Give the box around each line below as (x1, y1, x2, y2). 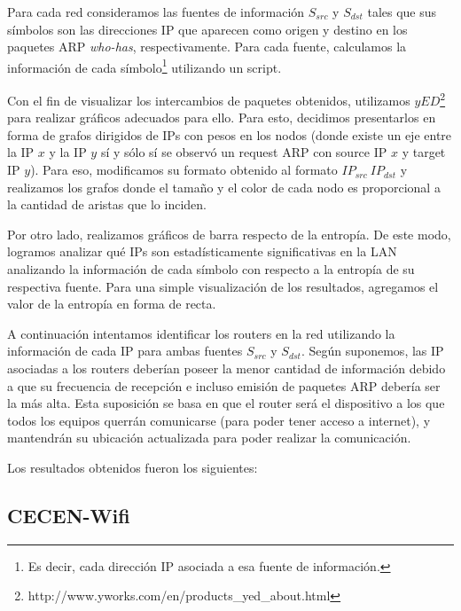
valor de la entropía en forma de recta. (7, 294, 216, 313)
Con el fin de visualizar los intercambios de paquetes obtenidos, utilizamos (7, 90, 410, 109)
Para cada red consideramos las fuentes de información (7, 3, 305, 20)
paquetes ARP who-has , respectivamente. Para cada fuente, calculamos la (7, 37, 407, 56)
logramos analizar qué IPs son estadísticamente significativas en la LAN (7, 242, 397, 261)
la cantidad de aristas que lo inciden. (7, 195, 207, 214)
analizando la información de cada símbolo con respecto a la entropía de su (7, 260, 415, 278)
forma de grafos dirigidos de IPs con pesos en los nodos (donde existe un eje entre (7, 125, 452, 144)
